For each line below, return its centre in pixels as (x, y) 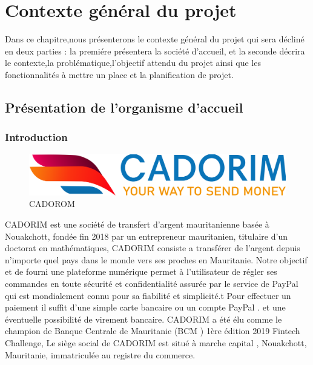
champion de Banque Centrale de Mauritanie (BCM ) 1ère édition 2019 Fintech (153, 331)
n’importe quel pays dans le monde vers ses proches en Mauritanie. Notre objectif (156, 259)
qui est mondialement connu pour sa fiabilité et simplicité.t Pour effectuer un (148, 295)
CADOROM (52, 204)
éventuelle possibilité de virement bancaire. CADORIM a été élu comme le (143, 319)
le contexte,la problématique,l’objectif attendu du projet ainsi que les (133, 63)
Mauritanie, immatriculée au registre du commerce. (100, 354)
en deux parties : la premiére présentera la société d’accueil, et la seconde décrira (155, 51)
